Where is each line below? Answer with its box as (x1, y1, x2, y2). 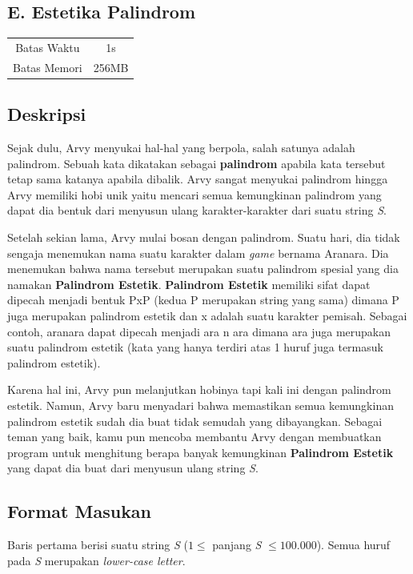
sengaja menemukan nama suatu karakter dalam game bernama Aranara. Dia (7, 244, 389, 261)
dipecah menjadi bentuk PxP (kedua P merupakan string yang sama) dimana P (7, 291, 399, 308)
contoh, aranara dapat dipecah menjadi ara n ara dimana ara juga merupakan (7, 323, 391, 339)
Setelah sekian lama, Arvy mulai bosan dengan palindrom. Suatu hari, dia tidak (7, 229, 400, 246)
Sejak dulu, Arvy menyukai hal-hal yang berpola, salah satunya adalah (7, 139, 355, 156)
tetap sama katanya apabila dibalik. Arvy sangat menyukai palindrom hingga (7, 171, 388, 187)
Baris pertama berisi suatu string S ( (7, 536, 188, 553)
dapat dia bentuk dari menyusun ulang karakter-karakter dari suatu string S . (7, 202, 387, 219)
